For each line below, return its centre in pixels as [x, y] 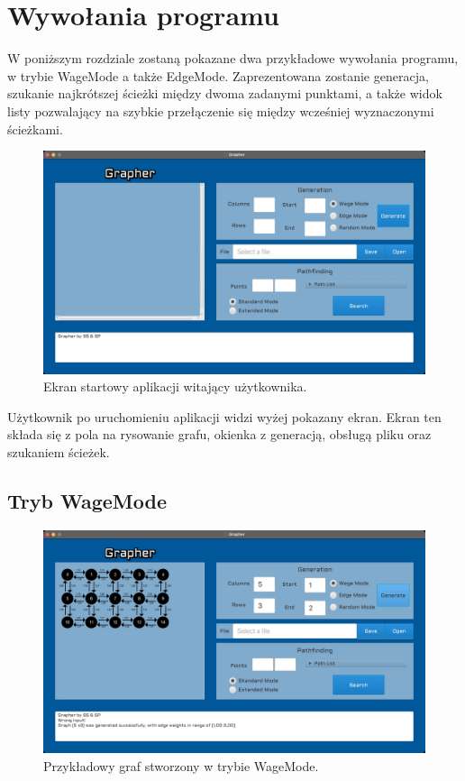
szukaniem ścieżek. [59, 452]
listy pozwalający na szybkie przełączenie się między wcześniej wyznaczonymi [221, 110]
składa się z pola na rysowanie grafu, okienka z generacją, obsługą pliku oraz [219, 434]
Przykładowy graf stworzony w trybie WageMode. [181, 766]
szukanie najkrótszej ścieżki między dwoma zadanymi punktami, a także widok [225, 93]
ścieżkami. [35, 129]
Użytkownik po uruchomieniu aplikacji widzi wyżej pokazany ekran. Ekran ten [224, 416]
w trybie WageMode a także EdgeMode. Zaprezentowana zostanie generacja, [218, 75]
